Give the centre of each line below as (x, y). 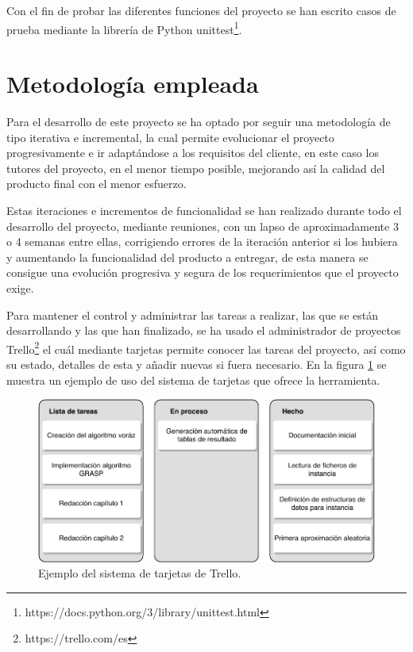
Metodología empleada (133, 84)
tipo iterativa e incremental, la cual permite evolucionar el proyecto (170, 137)
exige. (20, 288)
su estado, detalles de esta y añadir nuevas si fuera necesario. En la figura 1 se (197, 364)
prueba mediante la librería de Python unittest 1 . (124, 28)
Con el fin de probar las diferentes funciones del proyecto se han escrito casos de (201, 10)
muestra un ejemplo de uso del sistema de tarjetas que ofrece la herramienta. (193, 380)
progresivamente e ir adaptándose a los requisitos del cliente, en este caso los (193, 153)
